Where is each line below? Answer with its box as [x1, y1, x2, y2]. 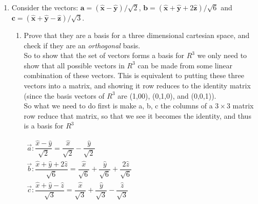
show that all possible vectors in [24, 60, 125, 70]
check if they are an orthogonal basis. [24, 40, 141, 50]
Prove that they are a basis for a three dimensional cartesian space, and [24, 30, 250, 40]
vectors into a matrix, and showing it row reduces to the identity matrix [24, 80, 251, 90]
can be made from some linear [137, 60, 233, 70]
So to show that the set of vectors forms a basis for [24, 50, 185, 61]
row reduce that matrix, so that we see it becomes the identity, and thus [24, 110, 251, 121]
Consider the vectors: [11, 2, 78, 12]
